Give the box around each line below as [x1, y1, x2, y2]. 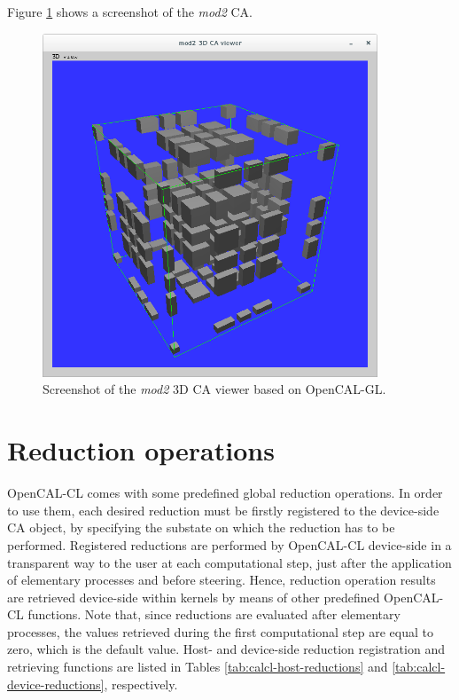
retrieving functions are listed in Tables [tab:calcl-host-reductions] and [7, 657, 388, 676]
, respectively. [104, 674, 178, 693]
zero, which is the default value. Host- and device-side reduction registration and [7, 640, 445, 658]
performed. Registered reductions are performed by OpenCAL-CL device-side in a [7, 535, 452, 554]
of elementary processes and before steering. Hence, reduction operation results [7, 570, 436, 589]
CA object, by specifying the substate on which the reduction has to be [7, 518, 395, 537]
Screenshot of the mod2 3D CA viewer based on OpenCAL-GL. [43, 380, 386, 398]
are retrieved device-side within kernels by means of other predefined [7, 587, 380, 606]
